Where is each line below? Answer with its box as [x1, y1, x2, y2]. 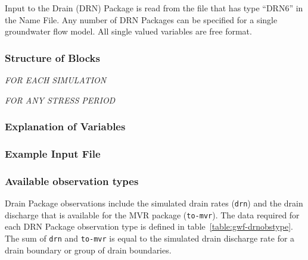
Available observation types [5, 173, 139, 188]
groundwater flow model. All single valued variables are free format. [5, 25, 252, 37]
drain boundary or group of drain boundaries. [5, 243, 172, 256]
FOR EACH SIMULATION [5, 74, 107, 86]
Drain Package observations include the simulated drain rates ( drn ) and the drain [5, 197, 303, 209]
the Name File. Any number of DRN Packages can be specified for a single [5, 13, 278, 26]
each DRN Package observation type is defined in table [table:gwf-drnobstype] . [5, 220, 293, 233]
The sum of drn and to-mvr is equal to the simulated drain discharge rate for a [5, 232, 295, 244]
